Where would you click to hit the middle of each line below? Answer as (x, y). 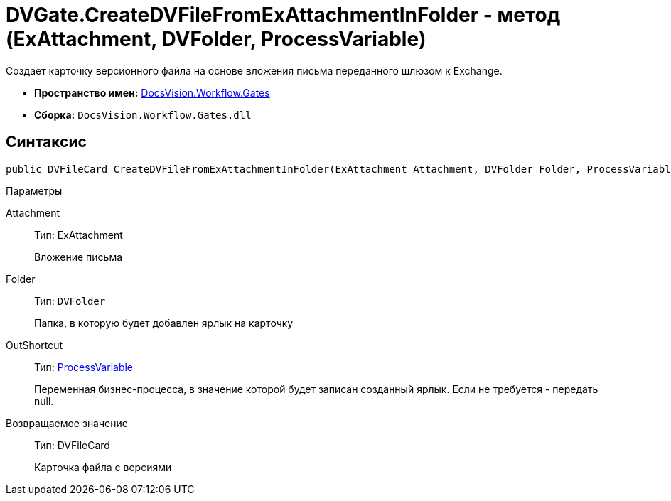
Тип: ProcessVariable (84, 367)
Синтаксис (46, 142)
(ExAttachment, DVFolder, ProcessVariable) (216, 39)
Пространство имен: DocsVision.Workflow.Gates (152, 92)
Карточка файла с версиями (103, 467)
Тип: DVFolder (70, 301)
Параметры (34, 190)
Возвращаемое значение (67, 423)
